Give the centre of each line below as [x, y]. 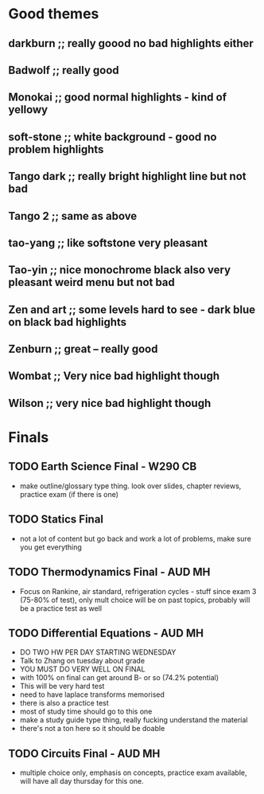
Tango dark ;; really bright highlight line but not [127, 176]
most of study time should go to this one [86, 712]
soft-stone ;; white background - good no [113, 137]
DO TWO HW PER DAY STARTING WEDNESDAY [98, 652]
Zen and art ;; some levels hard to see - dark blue [132, 309]
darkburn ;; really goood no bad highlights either [131, 43]
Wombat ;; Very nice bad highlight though [114, 376]
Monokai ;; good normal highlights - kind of [118, 98]
